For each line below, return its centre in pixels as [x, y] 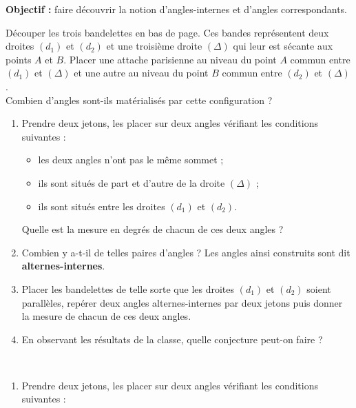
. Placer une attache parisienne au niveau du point [170, 59]
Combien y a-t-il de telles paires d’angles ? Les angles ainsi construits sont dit [186, 252]
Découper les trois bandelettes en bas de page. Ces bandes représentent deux [167, 32]
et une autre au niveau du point [141, 73]
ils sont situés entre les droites [102, 206]
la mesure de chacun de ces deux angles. [106, 316]
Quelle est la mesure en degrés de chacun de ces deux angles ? [153, 229]
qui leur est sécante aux [283, 46]
